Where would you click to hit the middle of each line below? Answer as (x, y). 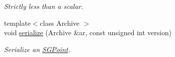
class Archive (60, 23)
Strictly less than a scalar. (44, 6)
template (17, 23)
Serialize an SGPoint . (37, 49)
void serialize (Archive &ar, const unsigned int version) (88, 32)
